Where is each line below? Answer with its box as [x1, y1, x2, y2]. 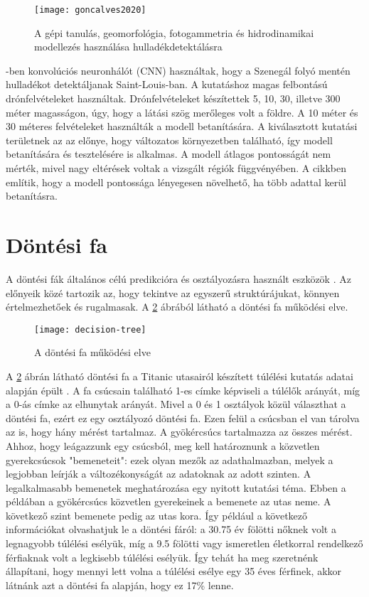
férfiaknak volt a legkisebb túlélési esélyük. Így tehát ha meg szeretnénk [6, 549, 319, 564]
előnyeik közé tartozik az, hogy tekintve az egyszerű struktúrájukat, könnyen [6, 285, 340, 300]
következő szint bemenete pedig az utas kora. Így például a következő [6, 507, 308, 522]
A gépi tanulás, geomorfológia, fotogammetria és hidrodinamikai [34, 25, 314, 40]
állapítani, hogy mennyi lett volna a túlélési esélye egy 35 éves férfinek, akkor [6, 564, 342, 579]
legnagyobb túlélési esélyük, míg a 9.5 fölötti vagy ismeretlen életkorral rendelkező [6, 536, 363, 551]
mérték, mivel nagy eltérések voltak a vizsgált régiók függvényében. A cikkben [6, 161, 346, 175]
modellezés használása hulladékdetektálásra [34, 39, 223, 54]
